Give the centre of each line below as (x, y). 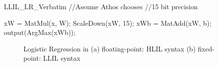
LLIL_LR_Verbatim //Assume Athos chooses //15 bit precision (101, 6)
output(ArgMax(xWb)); (40, 32)
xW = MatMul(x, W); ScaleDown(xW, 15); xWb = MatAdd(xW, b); (108, 23)
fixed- (206, 48)
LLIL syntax (62, 58)
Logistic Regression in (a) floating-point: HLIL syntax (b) (110, 48)
